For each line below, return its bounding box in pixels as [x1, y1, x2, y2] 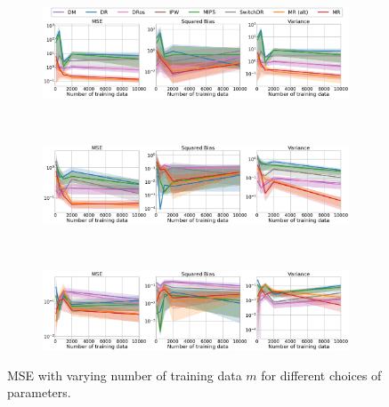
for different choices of [261, 365, 382, 384]
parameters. [7, 383, 71, 402]
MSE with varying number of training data [7, 365, 242, 384]
